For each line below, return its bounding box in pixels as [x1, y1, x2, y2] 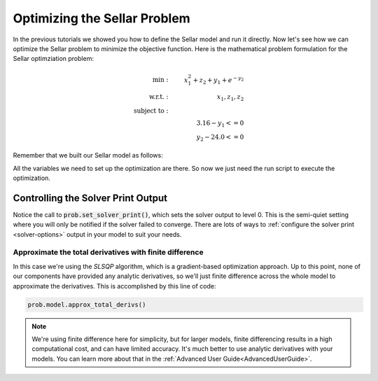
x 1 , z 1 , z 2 [217, 93, 244, 102]
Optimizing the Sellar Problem [13, 11, 190, 26]
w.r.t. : [149, 93, 169, 101]
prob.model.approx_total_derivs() [27, 300, 146, 308]
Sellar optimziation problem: [13, 55, 94, 63]
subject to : [133, 106, 169, 115]
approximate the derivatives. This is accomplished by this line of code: [13, 282, 216, 290]
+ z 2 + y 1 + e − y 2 [192, 74, 244, 85]
